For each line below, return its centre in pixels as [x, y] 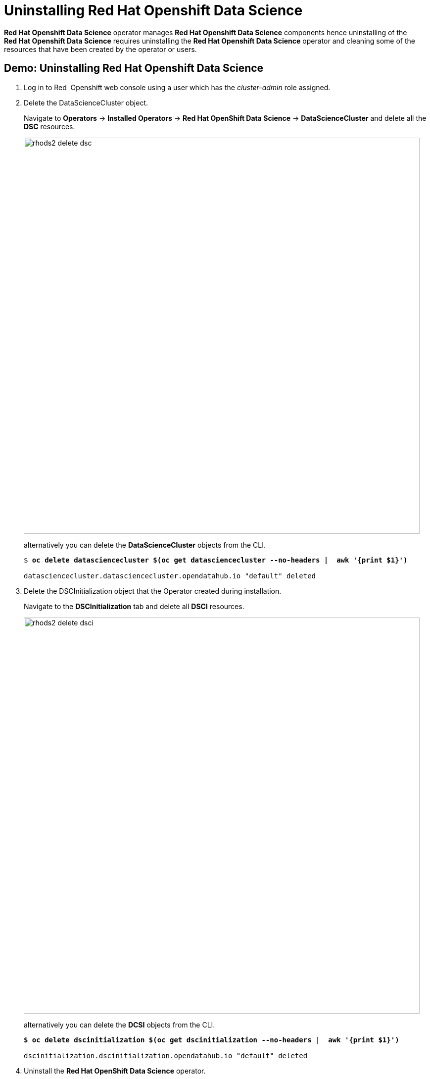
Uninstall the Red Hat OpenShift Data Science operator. [115, 1071]
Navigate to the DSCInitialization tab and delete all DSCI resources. [134, 606]
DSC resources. [49, 126]
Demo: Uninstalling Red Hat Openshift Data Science [134, 68]
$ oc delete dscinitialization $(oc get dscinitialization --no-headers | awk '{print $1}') [212, 1040]
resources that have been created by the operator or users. [100, 49]
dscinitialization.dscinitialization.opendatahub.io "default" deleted [166, 1055]
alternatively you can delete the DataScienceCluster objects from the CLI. [145, 545]
